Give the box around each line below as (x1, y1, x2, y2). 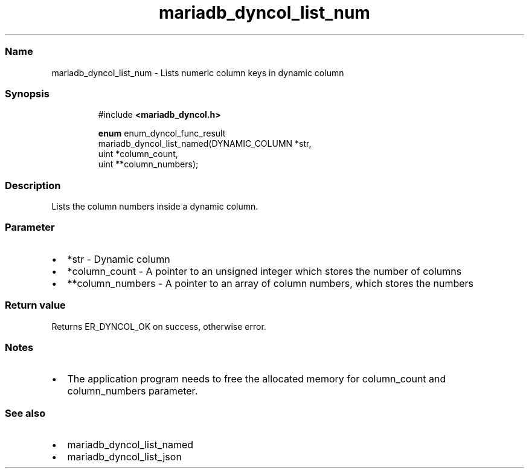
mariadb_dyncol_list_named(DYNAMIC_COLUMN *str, (98, 138, 312, 149)
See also (5, 407, 46, 419)
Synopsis (5, 87, 50, 100)
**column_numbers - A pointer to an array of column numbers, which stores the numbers (67, 277, 474, 289)
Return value (5, 299, 66, 312)
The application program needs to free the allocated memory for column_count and (67, 373, 446, 385)
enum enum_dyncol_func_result (98, 128, 226, 139)
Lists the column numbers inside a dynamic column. (51, 201, 258, 211)
